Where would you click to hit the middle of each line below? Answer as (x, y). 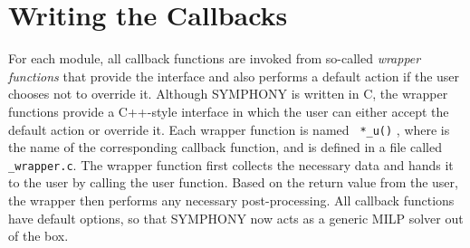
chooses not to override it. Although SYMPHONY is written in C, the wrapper (228, 94)
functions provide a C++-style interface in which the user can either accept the (229, 111)
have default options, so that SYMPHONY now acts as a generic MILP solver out (236, 218)
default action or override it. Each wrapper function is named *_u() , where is (229, 129)
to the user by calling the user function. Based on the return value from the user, (233, 182)
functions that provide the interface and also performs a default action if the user (234, 76)
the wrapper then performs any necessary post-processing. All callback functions (231, 200)
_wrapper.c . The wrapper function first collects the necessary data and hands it (231, 164)
